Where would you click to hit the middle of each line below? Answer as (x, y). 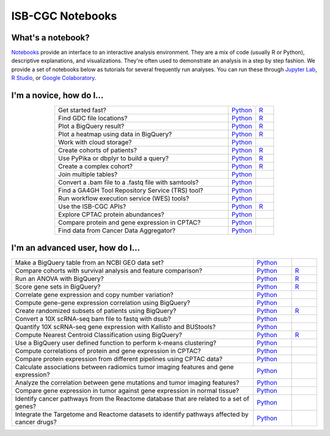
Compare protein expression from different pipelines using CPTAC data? (119, 359)
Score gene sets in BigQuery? (58, 286)
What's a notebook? (50, 38)
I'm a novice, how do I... (57, 96)
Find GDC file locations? (93, 118)
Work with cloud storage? (95, 142)
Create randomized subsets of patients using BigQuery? (96, 311)
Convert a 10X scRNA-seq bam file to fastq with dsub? (93, 319)
